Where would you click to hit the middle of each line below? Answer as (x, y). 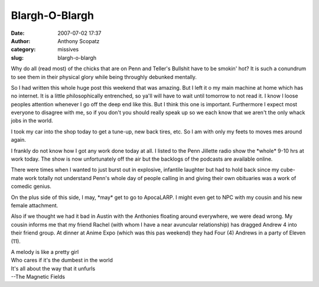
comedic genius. (31, 187)
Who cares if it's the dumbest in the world (62, 260)
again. (19, 140)
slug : (17, 58)
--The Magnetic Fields (38, 277)
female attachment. (35, 205)
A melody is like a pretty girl (45, 252)
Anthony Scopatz (79, 41)
